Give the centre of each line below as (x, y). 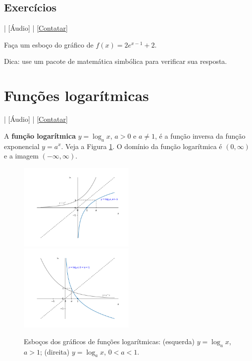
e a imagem (21, 156)
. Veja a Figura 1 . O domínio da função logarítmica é (142, 146)
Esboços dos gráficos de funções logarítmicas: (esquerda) (109, 341)
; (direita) (55, 351)
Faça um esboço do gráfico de (49, 44)
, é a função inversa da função (200, 135)
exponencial (22, 146)
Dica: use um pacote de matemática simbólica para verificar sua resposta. (116, 61)
